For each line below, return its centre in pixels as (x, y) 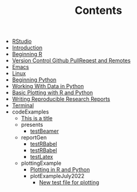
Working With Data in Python (48, 86)
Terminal (23, 106)
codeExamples (30, 112)
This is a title (37, 118)
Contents (98, 11)
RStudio (22, 41)
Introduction (27, 48)
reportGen (34, 138)
